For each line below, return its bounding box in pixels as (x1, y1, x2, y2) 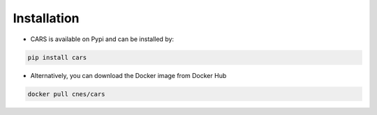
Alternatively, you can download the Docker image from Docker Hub (30, 71, 227, 79)
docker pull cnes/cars (27, 90, 105, 98)
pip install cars (27, 53, 87, 61)
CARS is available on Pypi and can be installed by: (30, 35, 175, 43)
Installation (13, 10, 80, 26)
